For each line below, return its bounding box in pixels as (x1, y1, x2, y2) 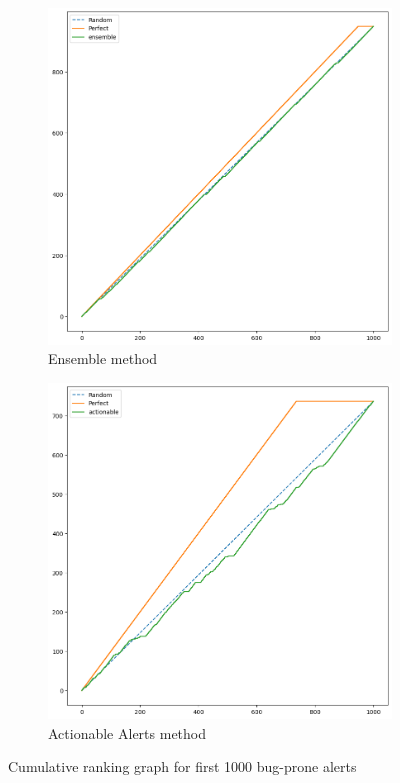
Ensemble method (48, 348, 158, 369)
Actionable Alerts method (48, 722, 207, 743)
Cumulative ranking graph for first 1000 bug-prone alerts (8, 756, 357, 777)
